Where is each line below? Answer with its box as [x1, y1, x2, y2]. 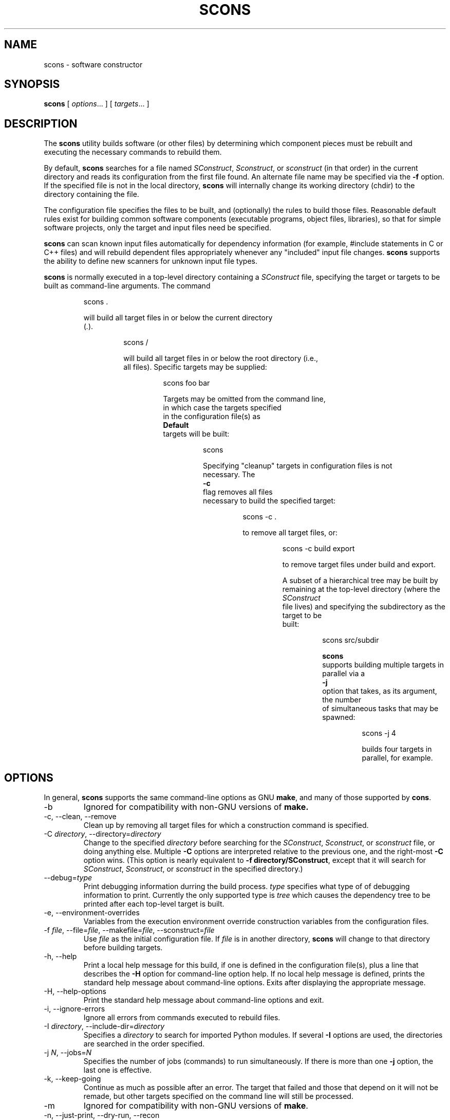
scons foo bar [163, 378, 210, 388]
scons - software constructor [44, 60, 143, 69]
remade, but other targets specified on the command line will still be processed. [83, 1092, 353, 1101]
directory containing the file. [44, 190, 139, 199]
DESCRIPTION [4, 117, 78, 130]
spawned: [322, 713, 355, 722]
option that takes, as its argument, [322, 687, 437, 696]
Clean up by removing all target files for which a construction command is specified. [83, 821, 369, 830]
